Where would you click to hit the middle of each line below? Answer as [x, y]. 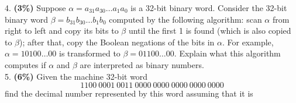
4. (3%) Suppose [35, 8]
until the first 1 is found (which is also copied [210, 31]
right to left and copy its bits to [62, 31]
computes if [25, 64]
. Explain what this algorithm [227, 53]
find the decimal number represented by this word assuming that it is [129, 93]
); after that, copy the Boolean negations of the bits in [117, 42]
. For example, [248, 42]
